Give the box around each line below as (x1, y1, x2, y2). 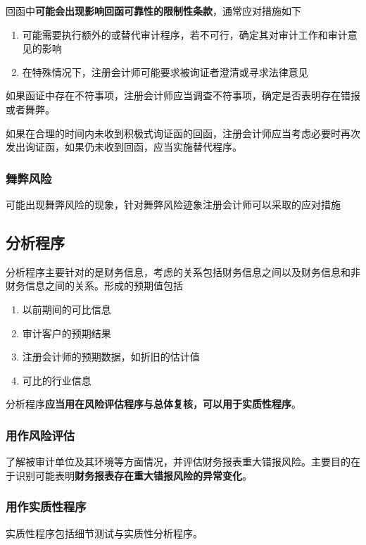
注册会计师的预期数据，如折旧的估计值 (22, 349, 200, 364)
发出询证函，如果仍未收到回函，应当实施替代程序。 (6, 139, 242, 154)
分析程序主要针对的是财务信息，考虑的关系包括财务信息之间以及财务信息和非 (6, 264, 360, 279)
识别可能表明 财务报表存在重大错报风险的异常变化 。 (15, 468, 252, 482)
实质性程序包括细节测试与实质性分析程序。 (6, 525, 203, 540)
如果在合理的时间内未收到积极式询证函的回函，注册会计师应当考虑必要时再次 (6, 125, 360, 140)
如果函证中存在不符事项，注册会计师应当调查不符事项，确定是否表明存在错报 (6, 88, 360, 103)
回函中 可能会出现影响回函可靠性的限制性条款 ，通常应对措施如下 (6, 4, 301, 18)
